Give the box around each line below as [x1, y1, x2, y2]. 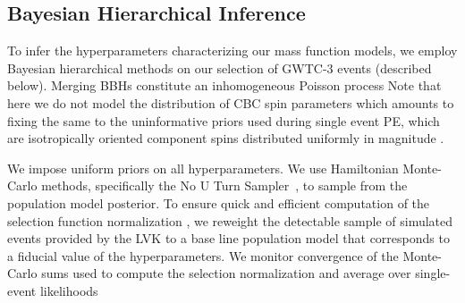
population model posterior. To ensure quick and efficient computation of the [7, 193, 430, 212]
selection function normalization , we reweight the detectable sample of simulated [7, 211, 453, 230]
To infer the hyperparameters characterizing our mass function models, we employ [7, 41, 458, 60]
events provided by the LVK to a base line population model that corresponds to [7, 229, 450, 248]
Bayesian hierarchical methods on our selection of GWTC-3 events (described [7, 58, 432, 77]
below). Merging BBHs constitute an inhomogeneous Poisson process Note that [7, 76, 442, 95]
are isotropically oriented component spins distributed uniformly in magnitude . [7, 129, 444, 147]
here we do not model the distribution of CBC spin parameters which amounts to [7, 93, 454, 112]
